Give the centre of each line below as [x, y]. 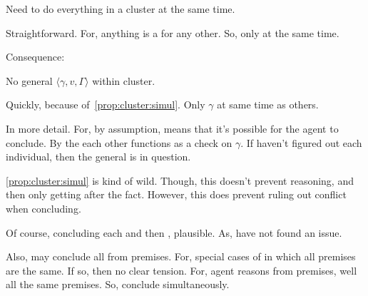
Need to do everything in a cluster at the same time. [121, 9]
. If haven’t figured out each [301, 142]
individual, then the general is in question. [98, 157]
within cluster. [124, 80]
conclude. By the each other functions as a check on [119, 142]
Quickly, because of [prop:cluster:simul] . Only [106, 104]
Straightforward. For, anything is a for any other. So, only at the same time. [173, 32]
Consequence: [35, 57]
